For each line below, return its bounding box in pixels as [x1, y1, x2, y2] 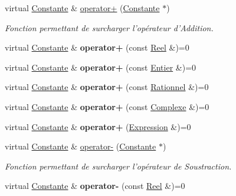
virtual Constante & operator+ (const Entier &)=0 [5, 61, 196, 73]
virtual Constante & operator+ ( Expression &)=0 [5, 120, 191, 132]
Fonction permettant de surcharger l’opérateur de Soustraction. [5, 160, 232, 172]
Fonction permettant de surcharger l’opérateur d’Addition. [5, 21, 214, 34]
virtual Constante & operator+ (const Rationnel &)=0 [5, 81, 209, 93]
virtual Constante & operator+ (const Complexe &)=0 [5, 100, 209, 112]
